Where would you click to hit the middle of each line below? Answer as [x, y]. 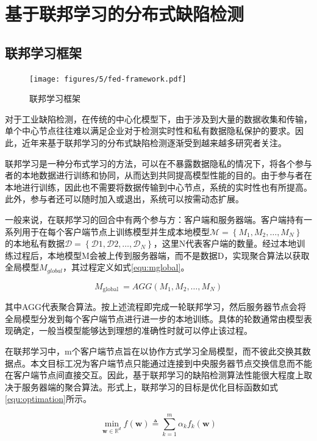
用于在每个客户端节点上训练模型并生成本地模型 [116, 231]
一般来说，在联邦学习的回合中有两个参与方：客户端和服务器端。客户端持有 [154, 219]
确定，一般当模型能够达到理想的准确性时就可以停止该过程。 [133, 330]
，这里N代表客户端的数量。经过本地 [225, 243]
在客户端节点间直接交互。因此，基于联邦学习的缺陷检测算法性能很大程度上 [154, 375]
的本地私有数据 [35, 243]
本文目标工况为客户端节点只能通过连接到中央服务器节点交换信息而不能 [171, 363]
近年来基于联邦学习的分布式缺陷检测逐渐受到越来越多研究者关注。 [154, 143]
